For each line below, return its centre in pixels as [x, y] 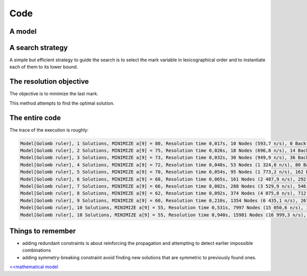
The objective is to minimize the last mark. [54, 94]
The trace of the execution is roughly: [49, 130]
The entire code [35, 118]
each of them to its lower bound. [44, 67]
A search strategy [39, 48]
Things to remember [43, 231]
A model [23, 31]
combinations [37, 250]
